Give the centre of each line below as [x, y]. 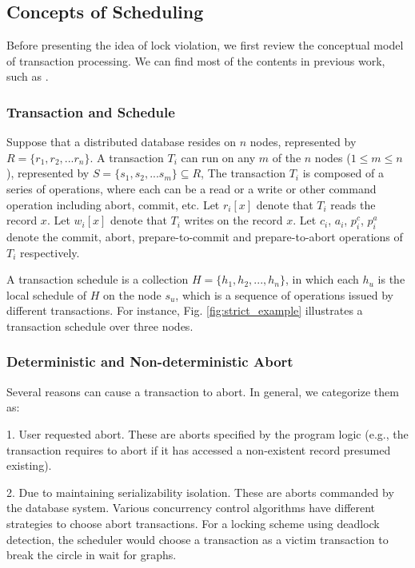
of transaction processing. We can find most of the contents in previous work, [196, 60]
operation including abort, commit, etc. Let [113, 204]
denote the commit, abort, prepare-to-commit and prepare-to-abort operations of [205, 236]
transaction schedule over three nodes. [100, 326]
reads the [353, 204]
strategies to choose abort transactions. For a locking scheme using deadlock [193, 523]
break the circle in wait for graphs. [92, 555]
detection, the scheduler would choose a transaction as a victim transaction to [198, 539]
